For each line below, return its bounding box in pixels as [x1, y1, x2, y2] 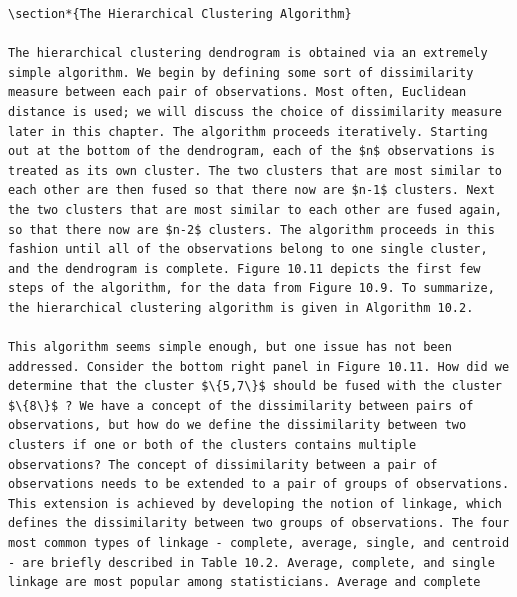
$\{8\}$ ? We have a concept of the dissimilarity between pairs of [8, 398, 474, 413]
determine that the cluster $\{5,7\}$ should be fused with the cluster [8, 379, 502, 394]
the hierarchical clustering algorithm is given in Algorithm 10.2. [8, 300, 474, 315]
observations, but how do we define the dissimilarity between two [8, 418, 467, 433]
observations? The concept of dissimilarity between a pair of [8, 457, 438, 472]
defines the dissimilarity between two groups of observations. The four [8, 516, 510, 531]
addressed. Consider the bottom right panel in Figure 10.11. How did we [8, 359, 510, 374]
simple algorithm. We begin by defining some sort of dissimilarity [8, 65, 474, 80]
